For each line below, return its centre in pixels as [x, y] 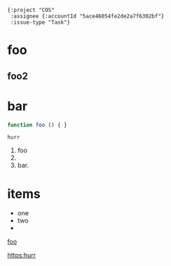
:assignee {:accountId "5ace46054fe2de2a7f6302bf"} [87, 16]
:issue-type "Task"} [40, 22]
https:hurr [22, 255]
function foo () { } [37, 125]
